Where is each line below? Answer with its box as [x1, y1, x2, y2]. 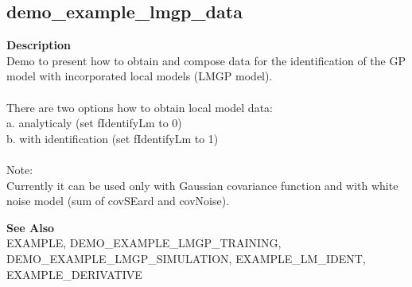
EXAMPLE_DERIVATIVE [6, 266, 142, 282]
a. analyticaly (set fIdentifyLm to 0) [6, 114, 182, 131]
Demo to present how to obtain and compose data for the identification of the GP [6, 52, 406, 68]
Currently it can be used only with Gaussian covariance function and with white [6, 176, 398, 193]
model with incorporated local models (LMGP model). [6, 68, 273, 84]
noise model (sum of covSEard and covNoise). [6, 192, 230, 209]
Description [6, 37, 72, 53]
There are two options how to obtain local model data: [6, 99, 273, 115]
